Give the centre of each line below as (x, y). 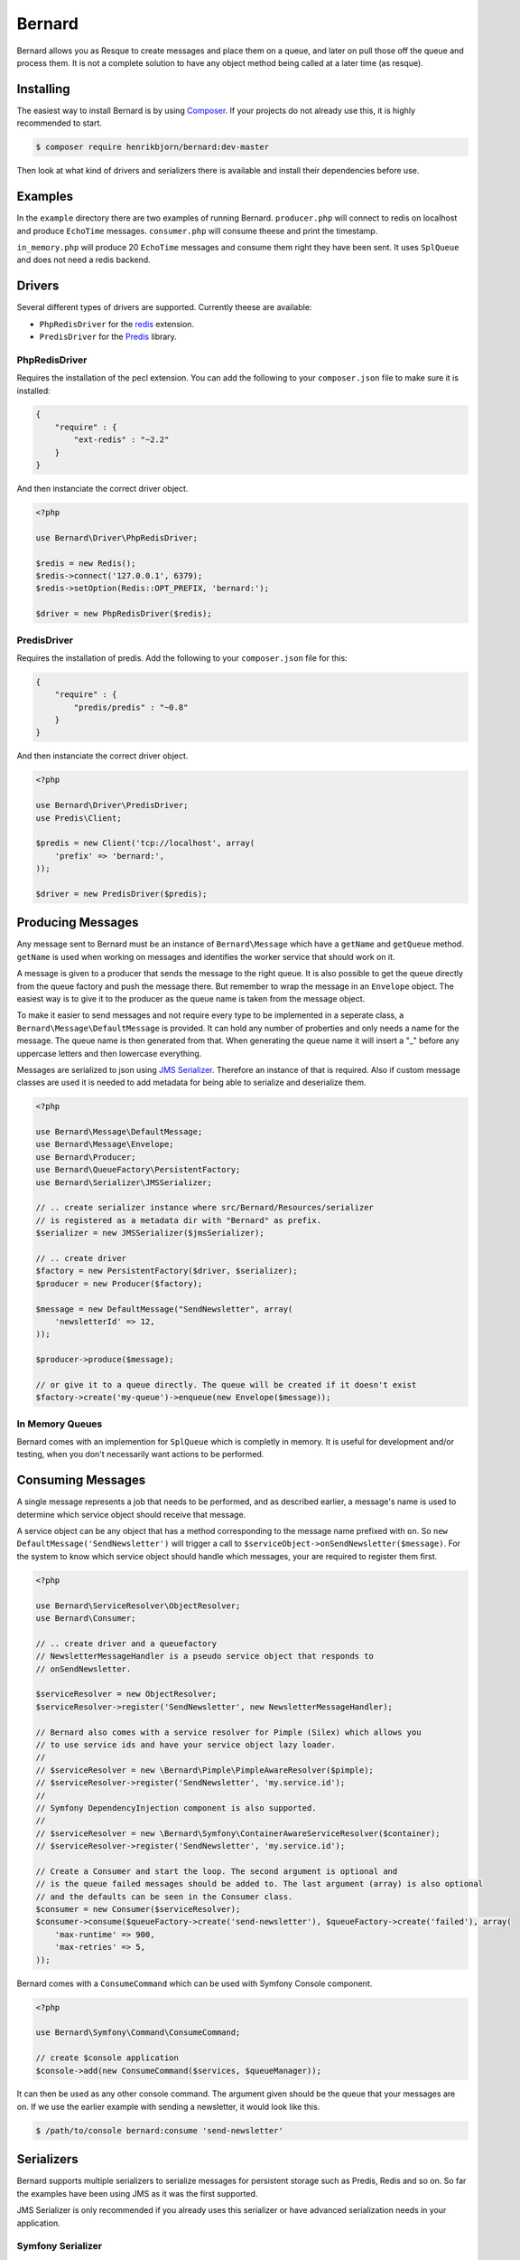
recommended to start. (60, 123)
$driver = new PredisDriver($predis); (121, 894)
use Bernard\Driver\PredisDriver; (112, 805)
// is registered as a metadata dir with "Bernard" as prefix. (179, 1220)
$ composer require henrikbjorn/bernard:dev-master (153, 147)
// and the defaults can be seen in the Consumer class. (164, 1897)
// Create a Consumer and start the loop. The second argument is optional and (217, 1871)
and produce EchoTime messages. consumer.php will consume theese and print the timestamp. (197, 231)
